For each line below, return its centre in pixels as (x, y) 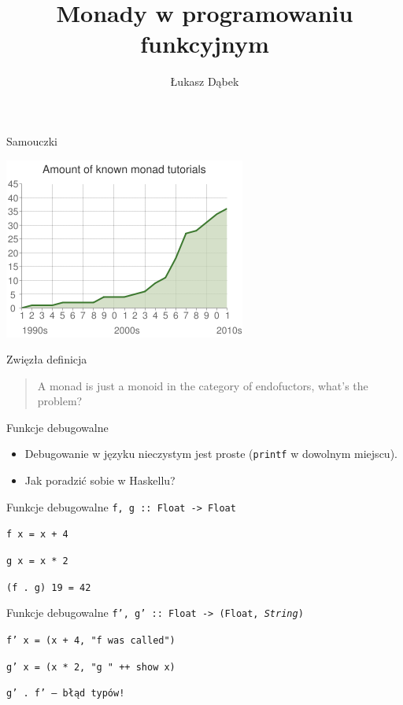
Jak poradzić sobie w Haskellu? (100, 480)
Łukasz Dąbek (205, 81)
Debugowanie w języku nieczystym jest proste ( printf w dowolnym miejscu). (211, 454)
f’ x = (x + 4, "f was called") (91, 640)
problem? (60, 401)
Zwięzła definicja (47, 359)
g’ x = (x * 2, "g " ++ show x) (91, 667)
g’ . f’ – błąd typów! (66, 694)
